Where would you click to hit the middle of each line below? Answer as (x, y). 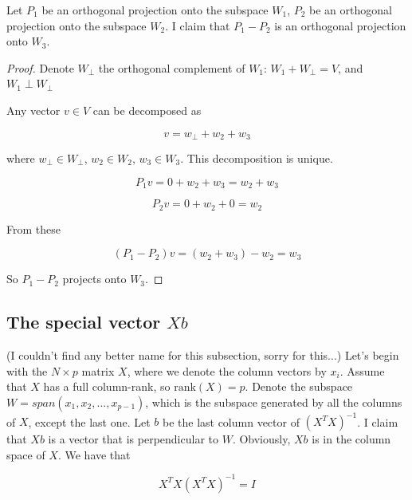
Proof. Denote (40, 67)
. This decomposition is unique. (257, 158)
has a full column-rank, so (107, 386)
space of (26, 454)
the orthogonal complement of (172, 67)
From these (33, 228)
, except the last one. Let (89, 421)
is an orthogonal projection (340, 25)
